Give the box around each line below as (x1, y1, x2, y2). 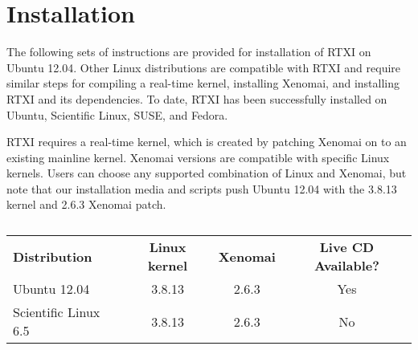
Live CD (319, 238, 375, 257)
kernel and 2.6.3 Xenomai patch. (6, 196, 166, 213)
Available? (313, 256, 379, 275)
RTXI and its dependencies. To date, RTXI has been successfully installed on (6, 90, 387, 107)
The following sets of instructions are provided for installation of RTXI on (6, 43, 371, 60)
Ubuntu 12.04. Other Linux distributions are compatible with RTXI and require (6, 59, 401, 75)
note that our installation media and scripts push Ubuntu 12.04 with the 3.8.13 (6, 180, 397, 197)
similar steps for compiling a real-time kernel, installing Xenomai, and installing (6, 75, 400, 92)
